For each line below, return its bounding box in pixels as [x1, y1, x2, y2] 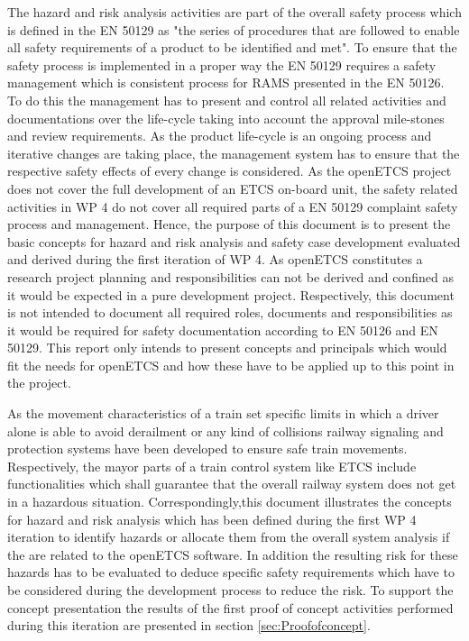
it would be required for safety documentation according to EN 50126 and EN [7, 320, 438, 339]
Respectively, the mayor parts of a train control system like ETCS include [7, 456, 417, 475]
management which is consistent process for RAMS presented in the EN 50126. [7, 73, 445, 92]
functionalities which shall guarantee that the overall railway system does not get [7, 474, 456, 493]
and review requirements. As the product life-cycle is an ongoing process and [7, 126, 432, 145]
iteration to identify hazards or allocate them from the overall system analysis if [7, 527, 450, 546]
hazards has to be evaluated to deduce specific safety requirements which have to [7, 563, 455, 581]
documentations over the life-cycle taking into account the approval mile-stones [7, 108, 445, 127]
